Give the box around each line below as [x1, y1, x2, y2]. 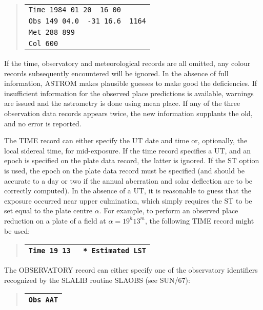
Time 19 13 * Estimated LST [28, 247, 146, 255]
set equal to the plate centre [4, 205, 92, 216]
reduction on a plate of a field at [4, 215, 106, 226]
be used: [4, 225, 30, 236]
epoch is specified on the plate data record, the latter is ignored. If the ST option [4, 155, 259, 166]
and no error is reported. [4, 118, 82, 128]
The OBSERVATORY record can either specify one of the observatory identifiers [4, 264, 258, 275]
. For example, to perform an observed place [99, 205, 238, 216]
